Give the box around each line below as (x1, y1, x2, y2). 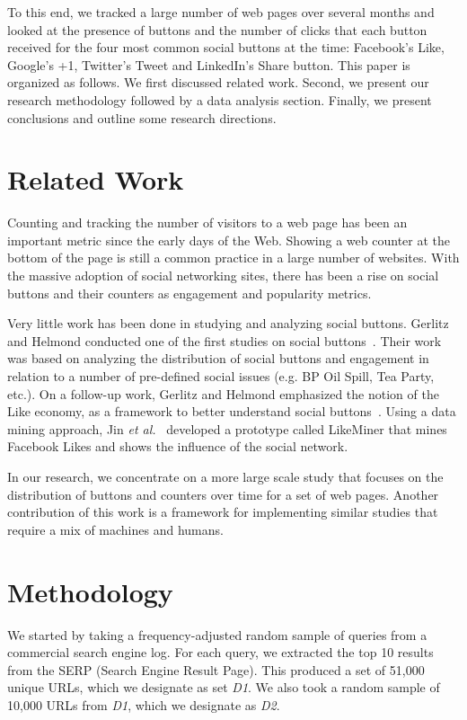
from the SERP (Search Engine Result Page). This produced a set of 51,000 (7, 660, 425, 679)
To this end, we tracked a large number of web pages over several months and (7, 3, 435, 21)
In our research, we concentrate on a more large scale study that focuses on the (7, 467, 444, 485)
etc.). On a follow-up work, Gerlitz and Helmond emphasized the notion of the (7, 384, 439, 403)
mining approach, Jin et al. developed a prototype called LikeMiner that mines (7, 419, 447, 438)
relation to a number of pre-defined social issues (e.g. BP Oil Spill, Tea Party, (7, 367, 435, 386)
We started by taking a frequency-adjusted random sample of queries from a (7, 625, 427, 644)
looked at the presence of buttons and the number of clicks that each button (7, 20, 427, 39)
